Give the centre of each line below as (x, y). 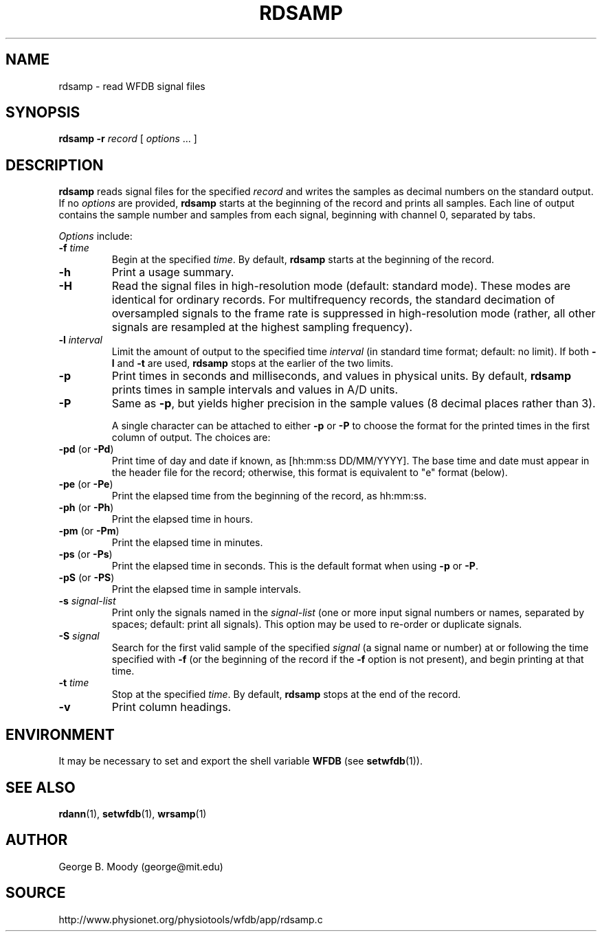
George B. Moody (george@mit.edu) (141, 866)
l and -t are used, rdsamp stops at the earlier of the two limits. (253, 363)
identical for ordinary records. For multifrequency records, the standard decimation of (333, 300)
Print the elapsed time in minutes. (187, 543)
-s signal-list (87, 601)
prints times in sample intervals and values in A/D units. (255, 390)
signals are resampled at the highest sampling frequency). (262, 327)
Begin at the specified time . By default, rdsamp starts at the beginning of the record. (303, 260)
